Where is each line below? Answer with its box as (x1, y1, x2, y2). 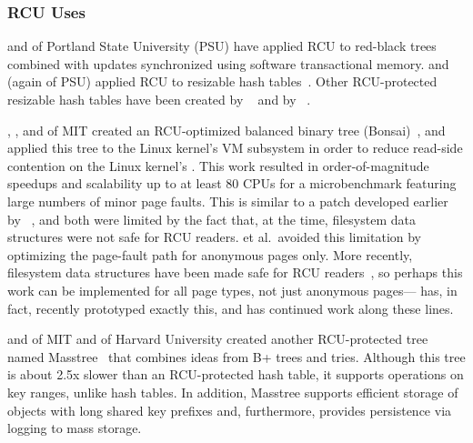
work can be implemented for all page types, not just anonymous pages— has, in (7, 280, 458, 299)
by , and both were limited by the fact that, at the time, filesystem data (7, 209, 416, 228)
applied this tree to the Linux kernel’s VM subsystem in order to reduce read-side (7, 138, 463, 157)
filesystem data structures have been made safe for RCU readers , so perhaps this (7, 263, 463, 282)
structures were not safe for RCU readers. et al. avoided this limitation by (7, 227, 422, 247)
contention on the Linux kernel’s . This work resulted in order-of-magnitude (7, 156, 429, 175)
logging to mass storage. (7, 418, 142, 438)
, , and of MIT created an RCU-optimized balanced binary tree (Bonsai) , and (7, 120, 446, 139)
